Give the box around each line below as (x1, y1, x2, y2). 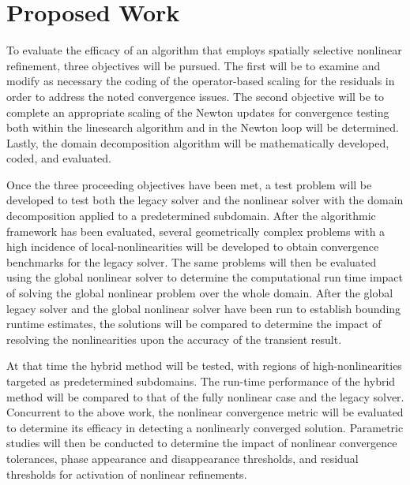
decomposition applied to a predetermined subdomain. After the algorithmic (6, 207, 376, 224)
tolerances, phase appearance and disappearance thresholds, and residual (6, 450, 359, 466)
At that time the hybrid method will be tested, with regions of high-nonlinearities (6, 357, 402, 374)
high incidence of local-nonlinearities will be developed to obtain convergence (6, 238, 379, 255)
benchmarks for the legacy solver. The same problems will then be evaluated (6, 253, 377, 270)
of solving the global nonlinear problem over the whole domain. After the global (6, 285, 393, 301)
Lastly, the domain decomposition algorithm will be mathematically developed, (6, 134, 389, 151)
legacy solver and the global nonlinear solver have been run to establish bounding (6, 300, 401, 316)
